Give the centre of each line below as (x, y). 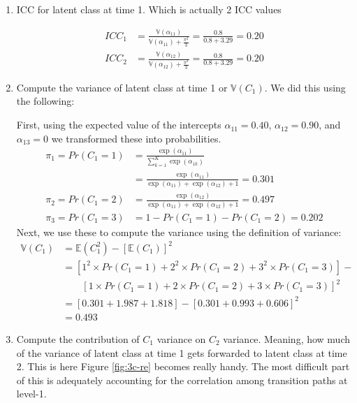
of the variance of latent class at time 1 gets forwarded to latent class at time (182, 352)
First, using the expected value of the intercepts (119, 125)
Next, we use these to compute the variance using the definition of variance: (179, 232)
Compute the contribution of (78, 339)
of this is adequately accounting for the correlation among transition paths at (182, 380)
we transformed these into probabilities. (136, 138)
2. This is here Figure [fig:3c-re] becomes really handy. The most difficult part (183, 366)
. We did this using (305, 87)
